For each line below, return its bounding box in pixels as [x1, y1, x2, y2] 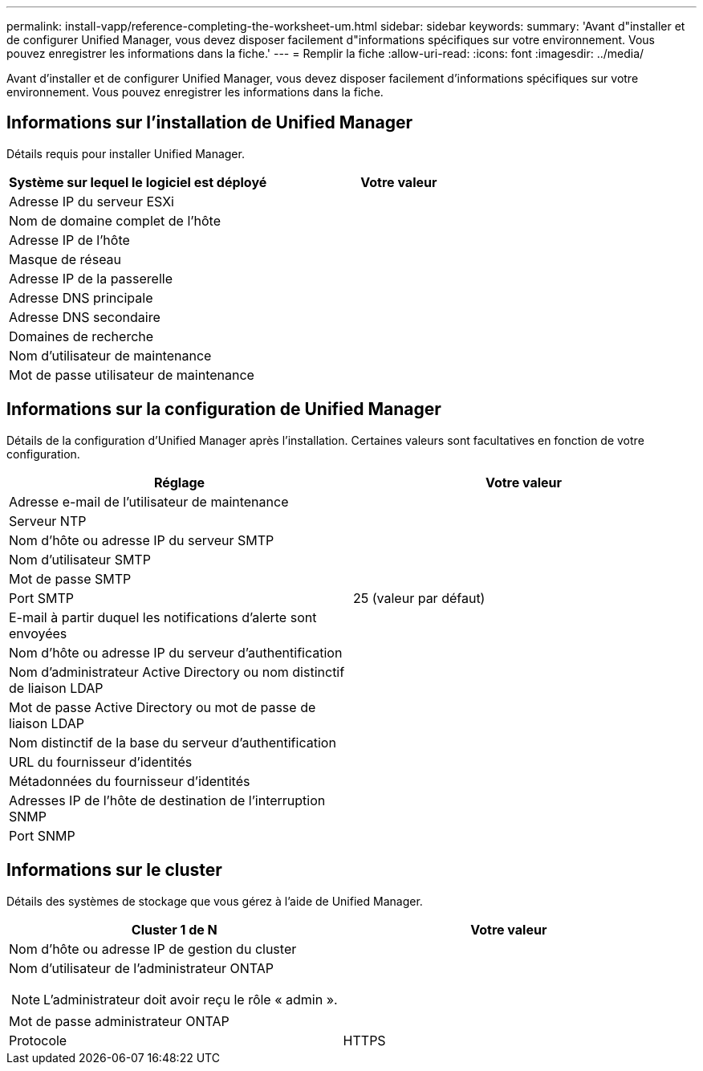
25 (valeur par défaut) [353, 589, 486, 606]
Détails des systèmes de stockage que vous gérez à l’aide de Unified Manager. [6, 894, 423, 908]
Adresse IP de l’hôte [9, 231, 130, 248]
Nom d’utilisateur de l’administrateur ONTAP [9, 959, 274, 976]
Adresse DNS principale [9, 289, 153, 306]
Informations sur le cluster [6, 860, 222, 881]
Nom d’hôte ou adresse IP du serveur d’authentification [9, 644, 343, 661]
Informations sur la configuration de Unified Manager [6, 399, 441, 420]
